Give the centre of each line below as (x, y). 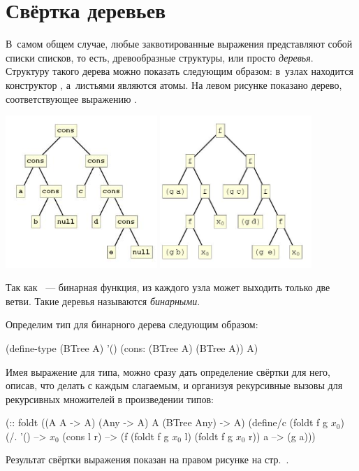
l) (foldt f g (209, 436)
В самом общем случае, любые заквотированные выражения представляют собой (179, 44)
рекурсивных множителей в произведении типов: (110, 399)
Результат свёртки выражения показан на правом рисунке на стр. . (147, 459)
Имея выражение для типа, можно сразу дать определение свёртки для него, (168, 371)
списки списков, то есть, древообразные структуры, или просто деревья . (160, 57)
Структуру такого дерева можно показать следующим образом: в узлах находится (179, 71)
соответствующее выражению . (71, 98)
